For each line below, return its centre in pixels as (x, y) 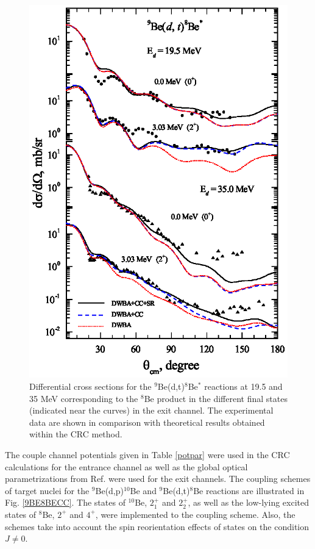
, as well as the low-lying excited (249, 502)
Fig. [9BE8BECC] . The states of (65, 502)
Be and (143, 490)
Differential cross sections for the (90, 386)
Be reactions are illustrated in (249, 490)
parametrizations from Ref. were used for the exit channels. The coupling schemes (158, 479)
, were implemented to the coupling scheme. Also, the (195, 514)
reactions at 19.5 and (243, 386)
